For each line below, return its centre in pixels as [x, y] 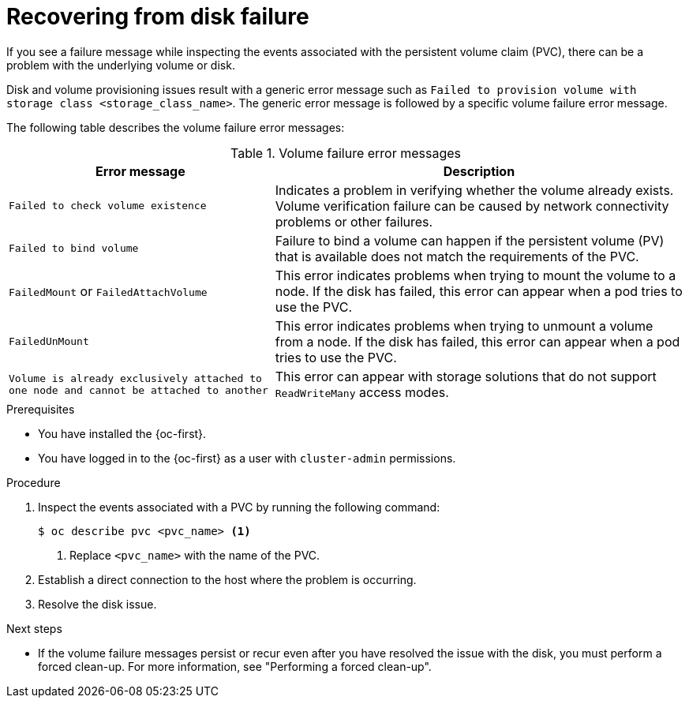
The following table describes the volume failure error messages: [176, 127]
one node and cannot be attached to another [139, 390]
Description [479, 171]
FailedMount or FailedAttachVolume [108, 291]
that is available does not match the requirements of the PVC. [457, 256]
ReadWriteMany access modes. [362, 392]
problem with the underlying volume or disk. [121, 65]
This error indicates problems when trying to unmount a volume [464, 326]
